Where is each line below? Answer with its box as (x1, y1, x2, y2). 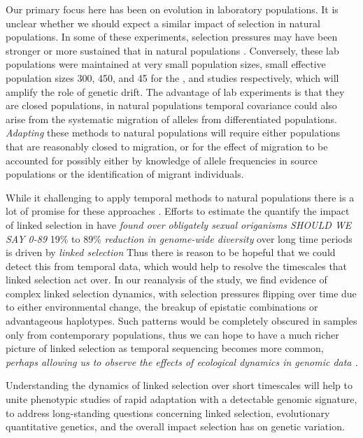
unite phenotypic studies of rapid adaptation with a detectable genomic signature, (6, 392, 357, 407)
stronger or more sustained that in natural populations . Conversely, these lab (6, 43, 339, 57)
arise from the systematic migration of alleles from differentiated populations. (6, 111, 337, 126)
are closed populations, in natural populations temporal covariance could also (6, 98, 337, 113)
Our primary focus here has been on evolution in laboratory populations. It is (6, 2, 339, 16)
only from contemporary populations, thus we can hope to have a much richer (6, 327, 339, 341)
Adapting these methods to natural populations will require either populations (6, 125, 341, 140)
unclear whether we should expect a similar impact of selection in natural (6, 15, 320, 30)
